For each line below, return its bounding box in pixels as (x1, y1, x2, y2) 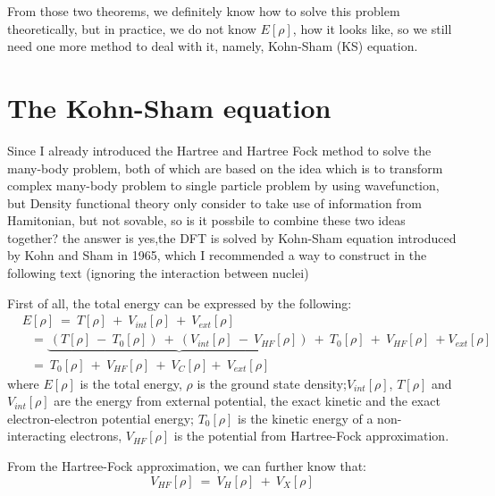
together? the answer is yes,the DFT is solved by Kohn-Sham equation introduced (7, 228, 457, 247)
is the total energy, (80, 374, 182, 392)
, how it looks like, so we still (292, 19, 452, 38)
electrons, (70, 426, 122, 445)
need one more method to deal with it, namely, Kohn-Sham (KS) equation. (7, 37, 418, 55)
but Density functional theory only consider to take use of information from (7, 193, 422, 212)
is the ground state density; (197, 374, 347, 392)
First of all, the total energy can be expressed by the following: (7, 293, 352, 312)
